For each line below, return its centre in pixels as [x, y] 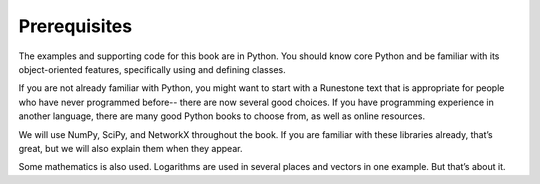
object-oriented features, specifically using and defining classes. [152, 69]
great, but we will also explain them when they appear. [130, 148]
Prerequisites [75, 26]
